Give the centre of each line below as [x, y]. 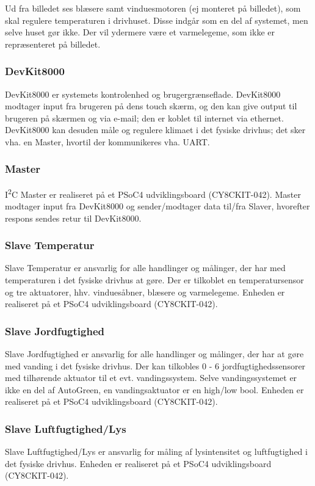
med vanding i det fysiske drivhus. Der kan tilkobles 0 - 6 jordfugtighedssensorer [155, 365]
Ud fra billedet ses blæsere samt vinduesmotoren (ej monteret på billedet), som [153, 8]
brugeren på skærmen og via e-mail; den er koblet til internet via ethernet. [144, 118]
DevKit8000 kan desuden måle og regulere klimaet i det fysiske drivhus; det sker [155, 130]
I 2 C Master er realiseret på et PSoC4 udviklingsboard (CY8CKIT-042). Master [153, 193]
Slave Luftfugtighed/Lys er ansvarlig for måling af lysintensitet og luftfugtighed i [156, 452]
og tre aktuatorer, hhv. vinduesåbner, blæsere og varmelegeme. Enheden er [145, 292]
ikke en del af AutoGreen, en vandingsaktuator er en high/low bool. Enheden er [154, 389]
